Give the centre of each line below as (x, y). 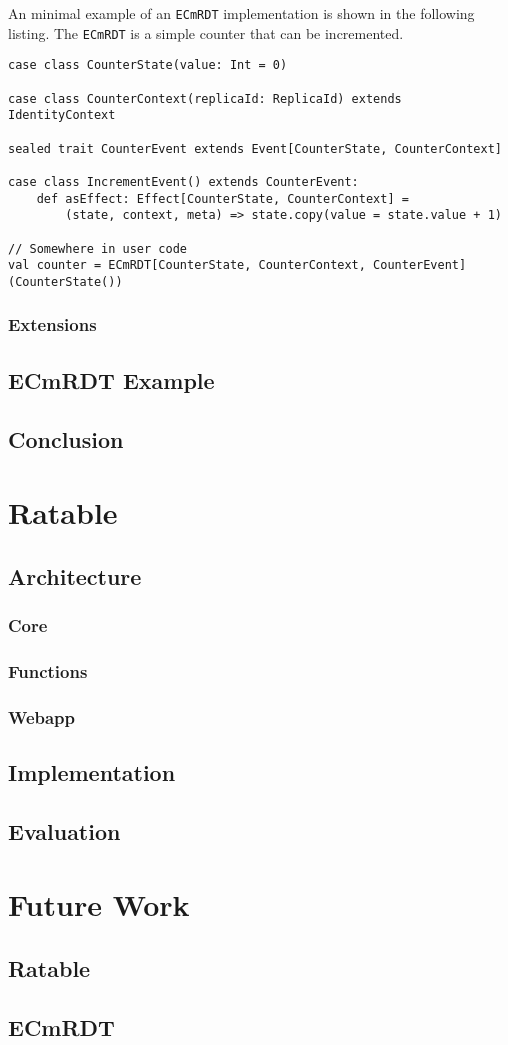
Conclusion (66, 438)
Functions (48, 670)
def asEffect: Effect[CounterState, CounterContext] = (222, 198)
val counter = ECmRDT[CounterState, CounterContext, (187, 265)
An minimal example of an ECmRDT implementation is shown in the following (241, 13)
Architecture (75, 575)
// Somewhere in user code (97, 248)
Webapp (42, 716)
